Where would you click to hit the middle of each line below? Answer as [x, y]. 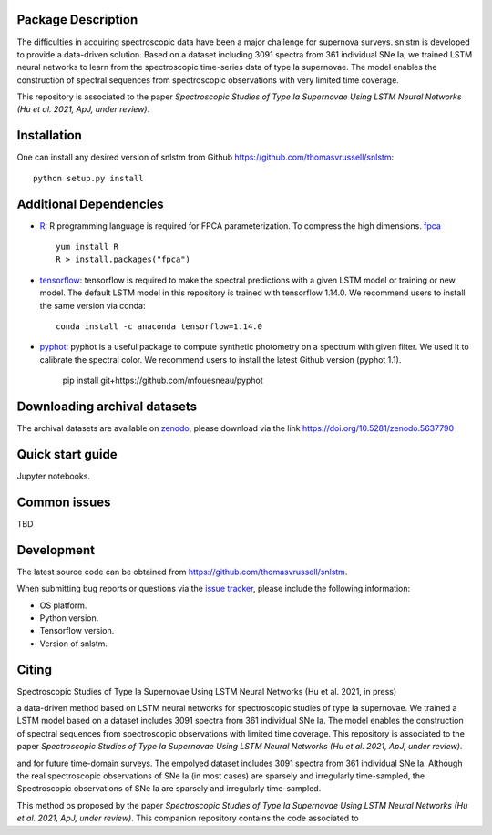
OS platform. [63, 605]
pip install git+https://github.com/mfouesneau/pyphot [163, 381]
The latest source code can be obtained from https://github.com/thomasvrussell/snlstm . [182, 572]
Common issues [64, 502]
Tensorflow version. [77, 631]
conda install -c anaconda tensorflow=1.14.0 [159, 327]
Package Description [77, 20]
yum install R [87, 247]
